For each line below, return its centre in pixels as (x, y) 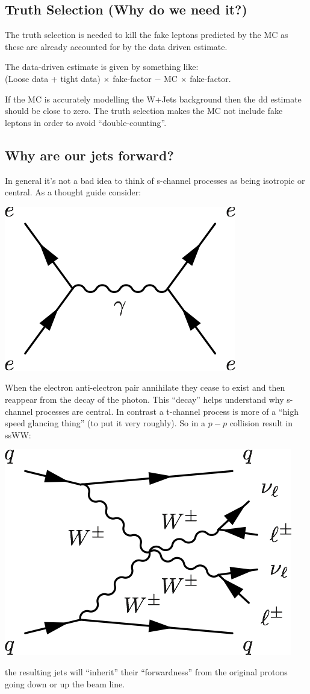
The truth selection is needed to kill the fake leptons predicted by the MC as (147, 35)
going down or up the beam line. (65, 683)
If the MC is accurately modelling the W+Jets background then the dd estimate (153, 99)
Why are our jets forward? (89, 155)
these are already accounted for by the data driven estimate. (116, 46)
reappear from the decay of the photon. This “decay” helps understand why (144, 399)
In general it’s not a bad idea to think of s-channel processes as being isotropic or (155, 180)
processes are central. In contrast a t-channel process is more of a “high (167, 411)
